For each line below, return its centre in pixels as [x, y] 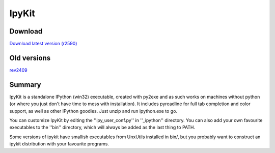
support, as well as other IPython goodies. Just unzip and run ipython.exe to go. [93, 111]
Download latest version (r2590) [43, 44]
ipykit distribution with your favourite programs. [59, 144]
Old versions [30, 58]
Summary [25, 85]
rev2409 [18, 70]
